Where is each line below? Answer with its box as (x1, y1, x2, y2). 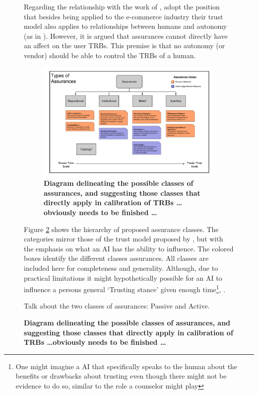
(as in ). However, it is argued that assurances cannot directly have (24, 30, 228, 41)
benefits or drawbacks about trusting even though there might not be (15, 371, 227, 381)
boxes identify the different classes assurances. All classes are (24, 253, 209, 263)
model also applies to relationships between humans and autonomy (24, 21, 227, 31)
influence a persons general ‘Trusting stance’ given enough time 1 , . (24, 283, 226, 294)
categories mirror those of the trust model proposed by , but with (24, 234, 223, 244)
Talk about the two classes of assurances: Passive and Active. (24, 301, 210, 311)
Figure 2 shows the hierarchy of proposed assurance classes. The (24, 224, 219, 234)
